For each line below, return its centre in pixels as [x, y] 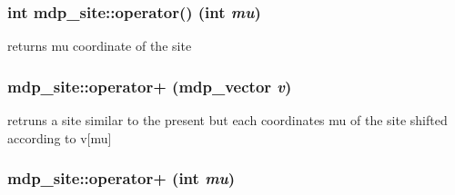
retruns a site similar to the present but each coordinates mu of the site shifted [227, 120]
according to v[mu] [60, 137]
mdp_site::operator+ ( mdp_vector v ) [150, 86]
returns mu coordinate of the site [100, 46]
